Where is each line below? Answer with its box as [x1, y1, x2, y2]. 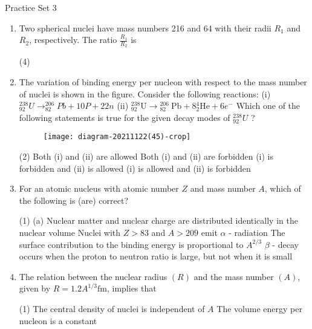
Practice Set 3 [5, 1, 57, 13]
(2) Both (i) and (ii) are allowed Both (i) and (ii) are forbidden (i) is [19, 150, 274, 163]
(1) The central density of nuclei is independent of [19, 302, 205, 314]
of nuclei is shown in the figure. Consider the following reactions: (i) [19, 87, 271, 100]
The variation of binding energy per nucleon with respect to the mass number [19, 76, 307, 88]
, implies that [106, 282, 157, 295]
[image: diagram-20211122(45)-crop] [43, 132, 191, 142]
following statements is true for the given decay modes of [19, 111, 230, 123]
